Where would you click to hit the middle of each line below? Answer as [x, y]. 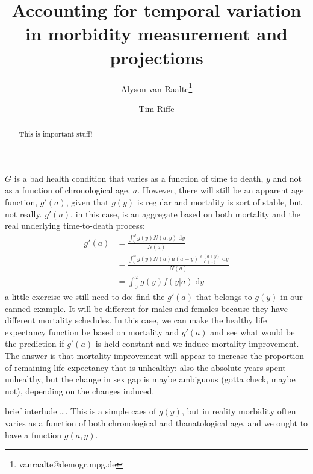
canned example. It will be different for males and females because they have [147, 308]
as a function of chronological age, [68, 190]
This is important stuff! [56, 134]
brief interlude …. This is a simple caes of [81, 411]
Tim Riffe [156, 108]
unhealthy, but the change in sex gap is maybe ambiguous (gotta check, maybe [150, 379]
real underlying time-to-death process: [75, 226]
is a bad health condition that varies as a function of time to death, [139, 178]
